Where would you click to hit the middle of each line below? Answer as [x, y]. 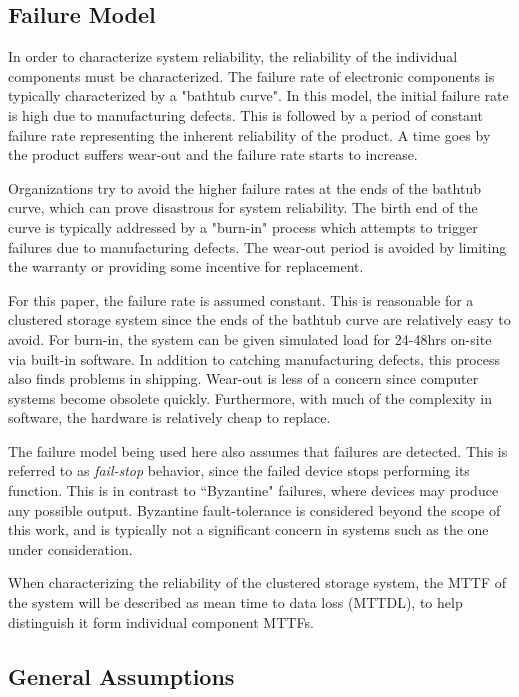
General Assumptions [121, 675]
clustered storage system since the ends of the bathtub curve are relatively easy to [259, 319]
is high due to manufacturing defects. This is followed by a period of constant [245, 114]
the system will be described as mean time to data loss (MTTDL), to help [235, 602]
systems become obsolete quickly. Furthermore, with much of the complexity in [250, 397]
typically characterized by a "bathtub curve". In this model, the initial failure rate [258, 95]
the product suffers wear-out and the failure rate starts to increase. [213, 154]
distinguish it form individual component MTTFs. [161, 621]
